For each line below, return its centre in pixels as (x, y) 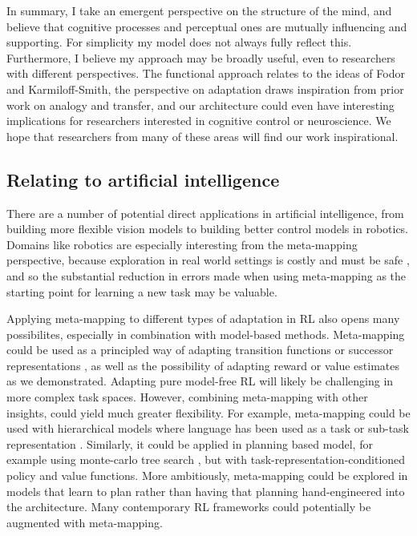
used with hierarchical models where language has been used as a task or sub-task (208, 428)
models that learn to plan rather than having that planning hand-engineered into (206, 491)
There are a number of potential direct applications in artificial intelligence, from (205, 213)
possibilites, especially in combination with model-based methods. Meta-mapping (206, 334)
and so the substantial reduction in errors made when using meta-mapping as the (206, 275)
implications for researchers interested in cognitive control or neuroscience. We (199, 121)
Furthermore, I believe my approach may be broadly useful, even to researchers (201, 57)
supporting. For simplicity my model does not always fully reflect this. (179, 42)
